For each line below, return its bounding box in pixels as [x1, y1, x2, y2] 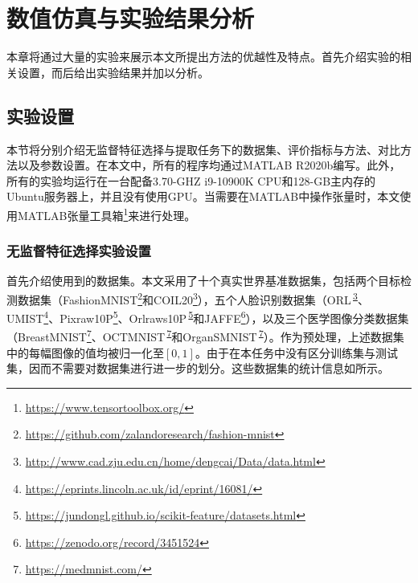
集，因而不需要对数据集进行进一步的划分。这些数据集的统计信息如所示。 [6, 360, 389, 377]
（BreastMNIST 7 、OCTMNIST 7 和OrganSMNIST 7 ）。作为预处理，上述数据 [6, 326, 393, 345]
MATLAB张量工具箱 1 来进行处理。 [17, 204, 196, 223]
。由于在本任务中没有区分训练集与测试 [195, 344, 398, 361]
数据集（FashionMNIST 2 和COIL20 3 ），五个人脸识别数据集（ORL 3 [17, 288, 358, 308]
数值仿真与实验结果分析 [6, 2, 255, 35]
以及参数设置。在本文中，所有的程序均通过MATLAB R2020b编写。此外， [17, 157, 401, 173]
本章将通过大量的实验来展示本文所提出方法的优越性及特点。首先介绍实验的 [6, 48, 400, 65]
